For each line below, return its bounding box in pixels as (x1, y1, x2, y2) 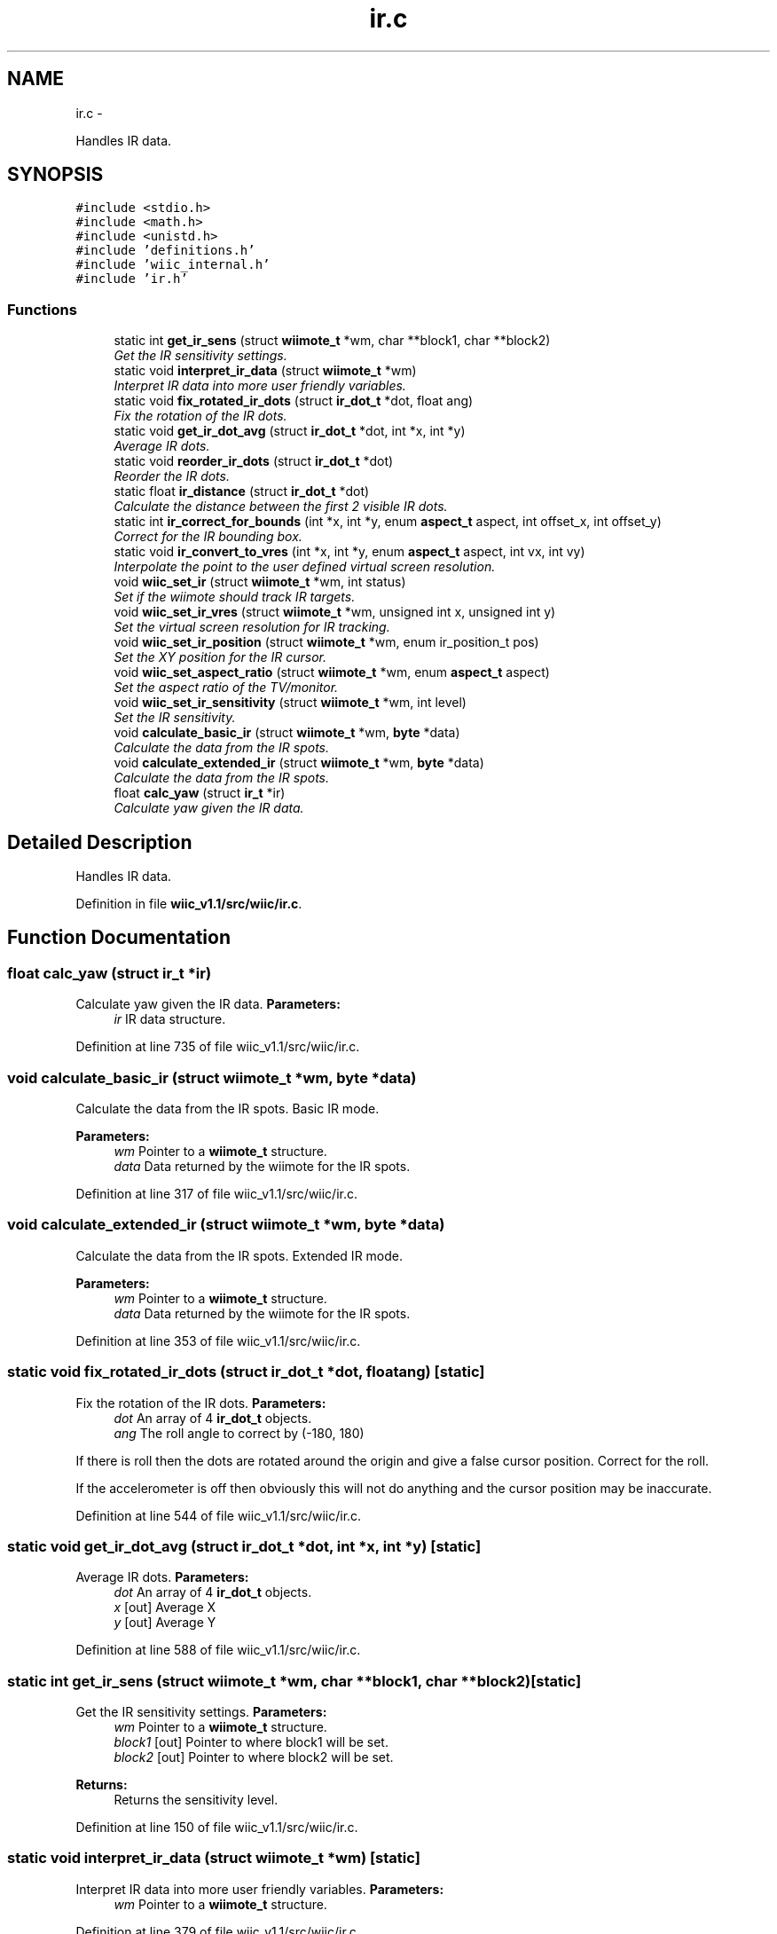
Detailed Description (7, 830, 192, 853)
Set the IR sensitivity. (114, 710, 236, 726)
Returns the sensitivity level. (114, 1792, 279, 1807)
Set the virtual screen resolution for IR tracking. (114, 619, 390, 635)
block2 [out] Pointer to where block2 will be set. (114, 1749, 394, 1765)
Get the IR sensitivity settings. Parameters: (75, 1704, 327, 1719)
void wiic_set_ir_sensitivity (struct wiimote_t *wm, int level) (114, 695, 467, 711)
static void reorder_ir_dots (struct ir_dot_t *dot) (114, 453, 394, 469)
